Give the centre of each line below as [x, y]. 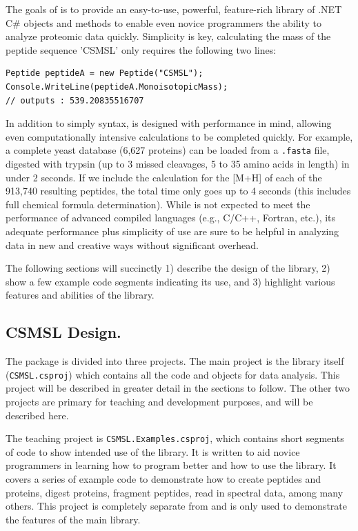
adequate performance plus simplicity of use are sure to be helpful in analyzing [172, 231]
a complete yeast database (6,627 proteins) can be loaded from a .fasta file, [168, 150]
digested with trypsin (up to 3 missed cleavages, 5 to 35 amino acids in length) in [178, 163]
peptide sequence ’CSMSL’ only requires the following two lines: [141, 49]
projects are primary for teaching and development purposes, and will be [159, 401]
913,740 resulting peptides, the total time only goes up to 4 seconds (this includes [178, 191]
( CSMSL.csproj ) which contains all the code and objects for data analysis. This [173, 374]
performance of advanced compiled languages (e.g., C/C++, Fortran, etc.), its [171, 218]
